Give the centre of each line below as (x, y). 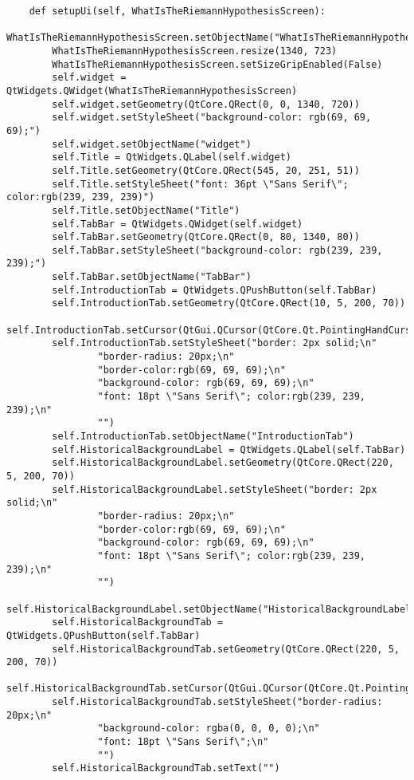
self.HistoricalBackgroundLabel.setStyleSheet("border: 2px (215, 489)
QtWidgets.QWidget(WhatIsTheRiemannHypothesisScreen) (152, 91)
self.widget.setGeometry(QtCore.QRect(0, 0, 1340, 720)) (206, 104)
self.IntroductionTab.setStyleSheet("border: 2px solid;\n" (215, 343)
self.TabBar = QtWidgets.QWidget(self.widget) (178, 224)
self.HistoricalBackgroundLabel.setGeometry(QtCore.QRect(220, (223, 463)
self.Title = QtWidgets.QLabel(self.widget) (172, 158)
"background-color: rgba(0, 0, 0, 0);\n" (209, 729)
